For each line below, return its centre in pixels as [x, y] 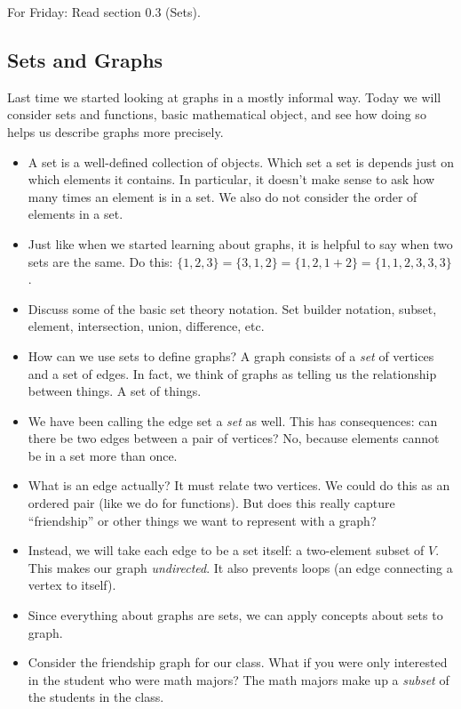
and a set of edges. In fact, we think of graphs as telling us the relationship [232, 373]
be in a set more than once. [103, 455]
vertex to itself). [72, 585]
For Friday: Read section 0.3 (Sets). [104, 12]
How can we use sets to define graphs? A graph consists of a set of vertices [231, 355]
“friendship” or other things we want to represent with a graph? [202, 520]
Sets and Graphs [85, 59]
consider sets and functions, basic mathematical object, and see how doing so [217, 114]
